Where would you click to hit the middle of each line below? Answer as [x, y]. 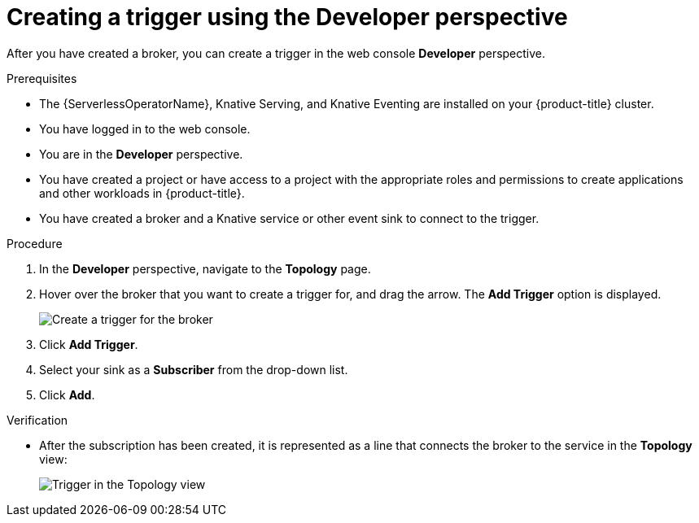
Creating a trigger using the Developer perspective [287, 17]
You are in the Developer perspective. [141, 154]
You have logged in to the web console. [145, 129]
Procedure [35, 243]
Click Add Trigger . [89, 344]
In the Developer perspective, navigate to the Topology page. [205, 268]
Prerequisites [42, 78]
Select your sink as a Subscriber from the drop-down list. [194, 369]
